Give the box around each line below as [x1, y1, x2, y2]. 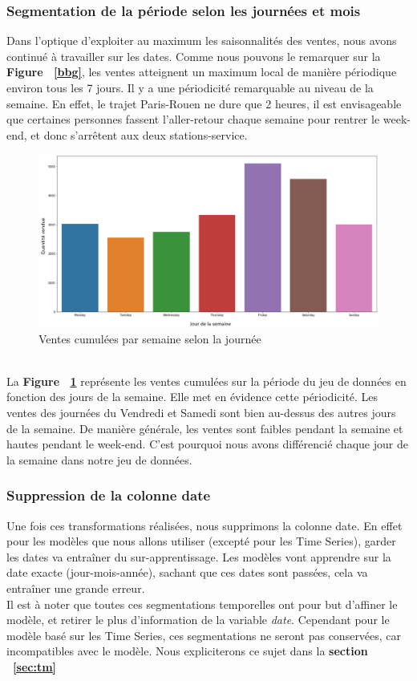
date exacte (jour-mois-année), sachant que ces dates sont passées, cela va [6, 564, 368, 581]
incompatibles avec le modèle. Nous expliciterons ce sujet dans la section [6, 642, 368, 659]
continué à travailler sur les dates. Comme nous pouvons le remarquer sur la [6, 47, 381, 64]
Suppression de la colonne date [6, 485, 211, 505]
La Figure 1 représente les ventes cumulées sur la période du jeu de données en [6, 372, 407, 389]
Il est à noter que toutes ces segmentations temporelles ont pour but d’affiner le [6, 595, 398, 612]
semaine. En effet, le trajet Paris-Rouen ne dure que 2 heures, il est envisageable [6, 95, 402, 111]
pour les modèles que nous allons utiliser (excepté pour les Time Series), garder [6, 533, 396, 549]
